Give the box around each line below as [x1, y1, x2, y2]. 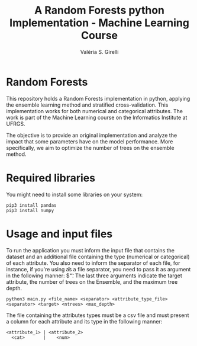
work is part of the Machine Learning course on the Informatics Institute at [6, 114, 188, 121]
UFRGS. [6, 120, 25, 127]
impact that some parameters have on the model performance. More [6, 137, 173, 145]
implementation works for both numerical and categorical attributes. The [6, 107, 183, 114]
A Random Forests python [34, 4, 164, 17]
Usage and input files [6, 227, 113, 241]
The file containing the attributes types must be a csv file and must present [6, 312, 189, 319]
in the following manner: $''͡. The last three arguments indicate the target [6, 272, 182, 279]
